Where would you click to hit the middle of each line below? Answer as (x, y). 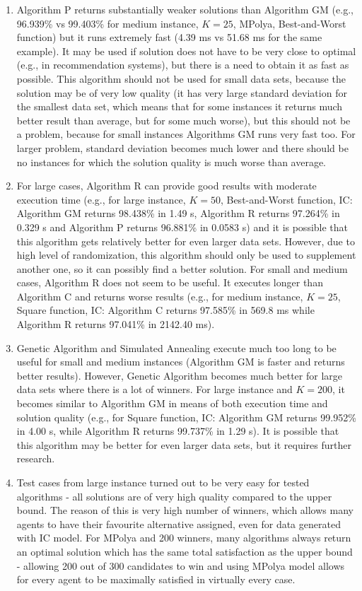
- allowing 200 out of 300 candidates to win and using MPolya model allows (180, 565)
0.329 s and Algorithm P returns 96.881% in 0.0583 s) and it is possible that (182, 227)
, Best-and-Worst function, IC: (286, 199)
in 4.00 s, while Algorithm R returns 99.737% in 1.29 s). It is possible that (178, 431)
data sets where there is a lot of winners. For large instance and (154, 389)
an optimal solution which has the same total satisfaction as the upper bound (185, 551)
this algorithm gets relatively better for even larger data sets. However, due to (186, 241)
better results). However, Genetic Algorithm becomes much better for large (180, 375)
